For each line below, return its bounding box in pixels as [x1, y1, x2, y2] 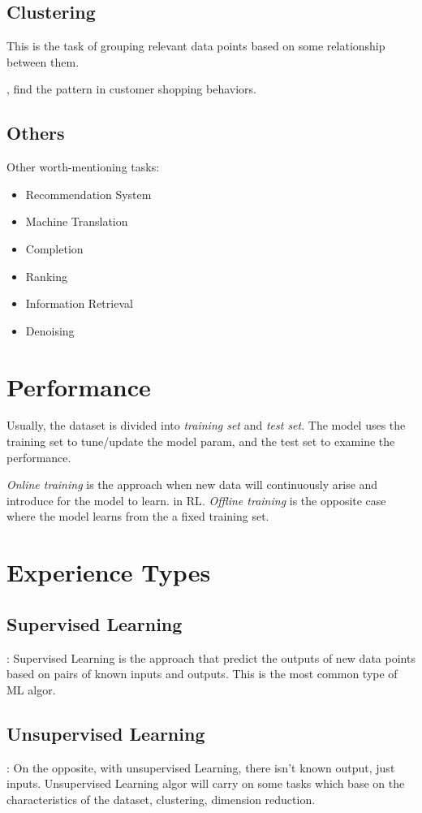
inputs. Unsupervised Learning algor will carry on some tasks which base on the [6, 775, 405, 792]
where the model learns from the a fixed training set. [6, 508, 269, 525]
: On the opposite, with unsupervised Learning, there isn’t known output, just [6, 759, 395, 776]
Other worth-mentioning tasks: [6, 158, 160, 175]
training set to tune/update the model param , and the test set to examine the [6, 433, 395, 450]
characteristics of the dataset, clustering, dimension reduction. [6, 790, 316, 807]
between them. [6, 53, 80, 70]
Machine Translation [25, 213, 128, 230]
